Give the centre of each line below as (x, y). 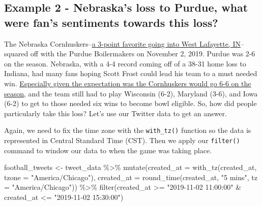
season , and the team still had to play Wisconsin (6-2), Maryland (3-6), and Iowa (131, 93)
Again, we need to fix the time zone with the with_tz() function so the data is (128, 130)
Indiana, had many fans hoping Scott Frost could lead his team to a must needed (131, 73)
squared (16, 54)
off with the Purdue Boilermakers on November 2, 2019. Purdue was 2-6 (143, 54)
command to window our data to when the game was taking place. (108, 150)
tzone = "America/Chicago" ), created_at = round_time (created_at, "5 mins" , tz (131, 177)
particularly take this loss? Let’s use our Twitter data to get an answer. (115, 113)
